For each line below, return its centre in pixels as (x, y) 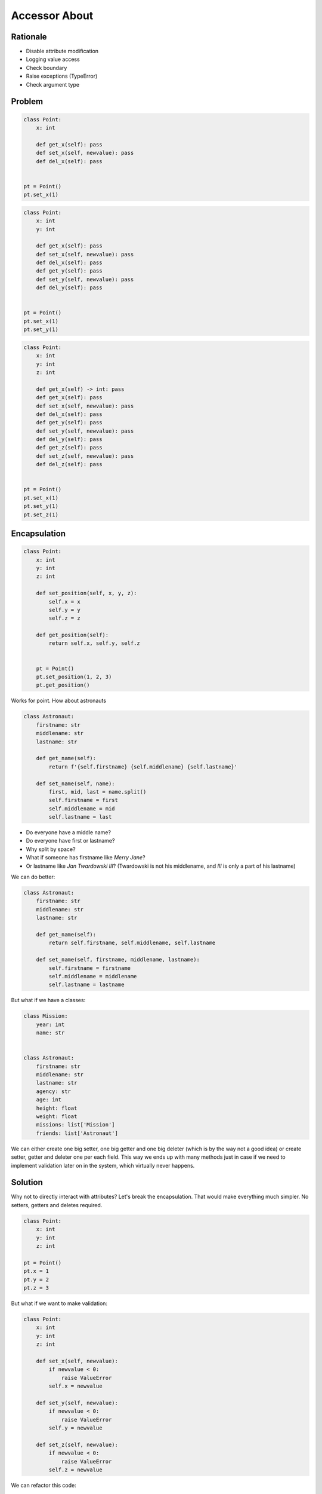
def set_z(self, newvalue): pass (85, 456)
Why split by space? (51, 849)
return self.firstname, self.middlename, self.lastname (132, 943)
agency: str (54, 1091)
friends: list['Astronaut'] (77, 1133)
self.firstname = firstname (90, 968)
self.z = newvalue (75, 1469)
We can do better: (33, 877)
